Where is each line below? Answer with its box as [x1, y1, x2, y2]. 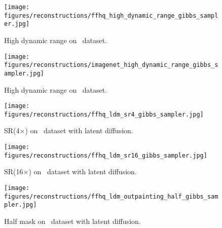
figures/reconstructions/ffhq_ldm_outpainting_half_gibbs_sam [4, 193, 218, 200]
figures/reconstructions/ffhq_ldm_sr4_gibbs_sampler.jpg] [4, 110, 204, 118]
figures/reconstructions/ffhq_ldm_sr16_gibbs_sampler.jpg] [4, 151, 207, 159]
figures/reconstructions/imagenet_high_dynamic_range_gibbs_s [4, 61, 218, 69]
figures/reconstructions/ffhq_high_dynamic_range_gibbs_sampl [4, 12, 218, 19]
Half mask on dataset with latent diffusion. [4, 215, 141, 226]
